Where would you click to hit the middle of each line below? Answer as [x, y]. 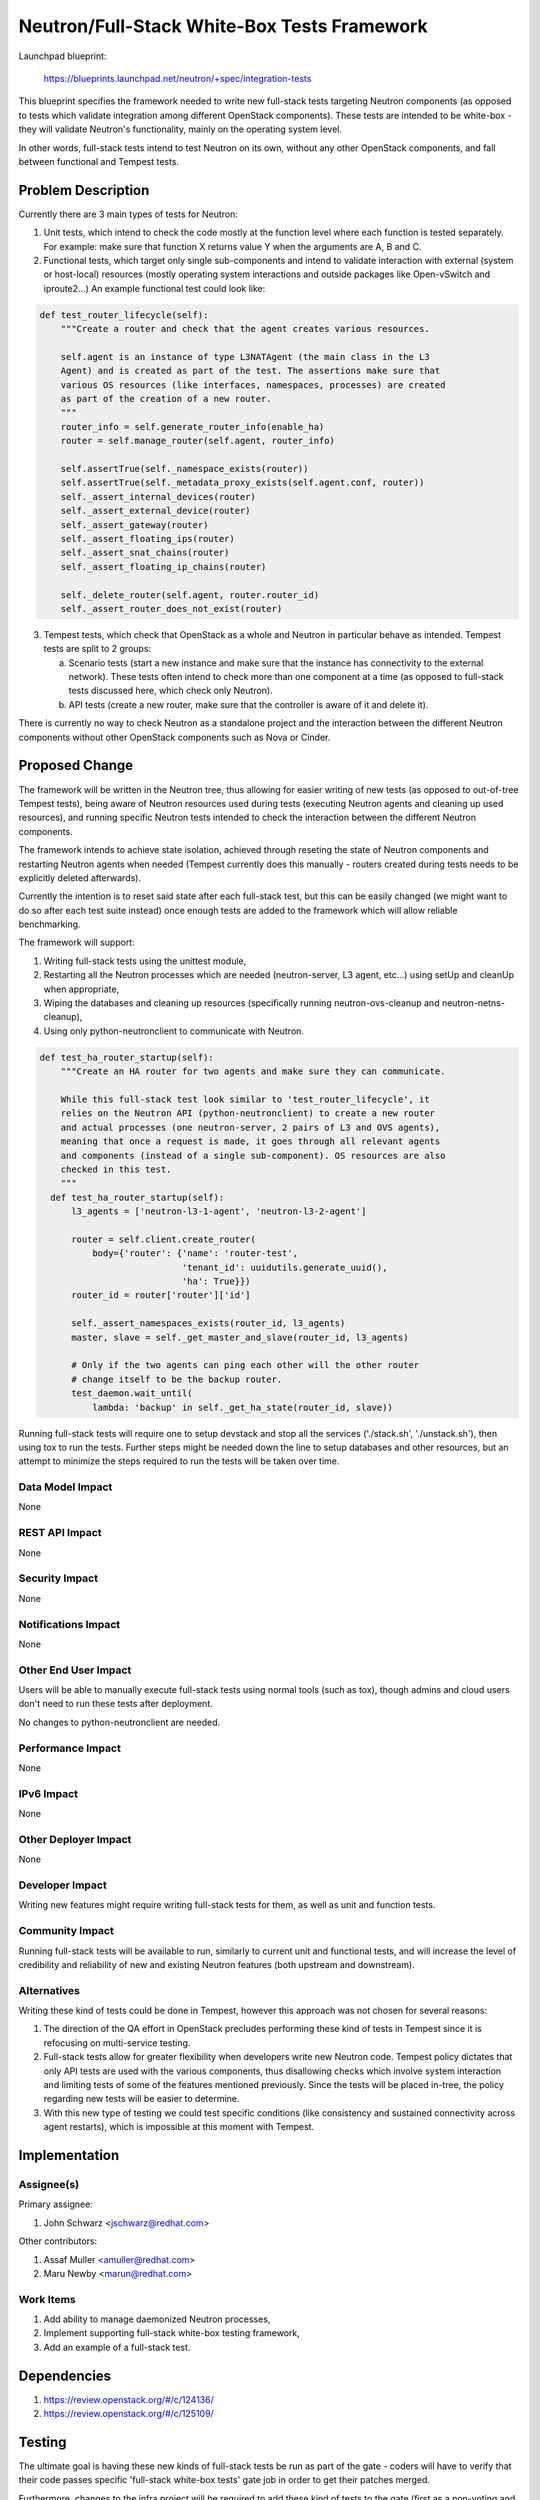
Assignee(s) [49, 2184]
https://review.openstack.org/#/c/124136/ [128, 2399]
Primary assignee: [56, 2204]
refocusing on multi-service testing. [117, 2042]
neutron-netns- [473, 1003]
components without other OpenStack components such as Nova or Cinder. [174, 737]
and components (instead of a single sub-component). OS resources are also [253, 1155]
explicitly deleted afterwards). [80, 877]
